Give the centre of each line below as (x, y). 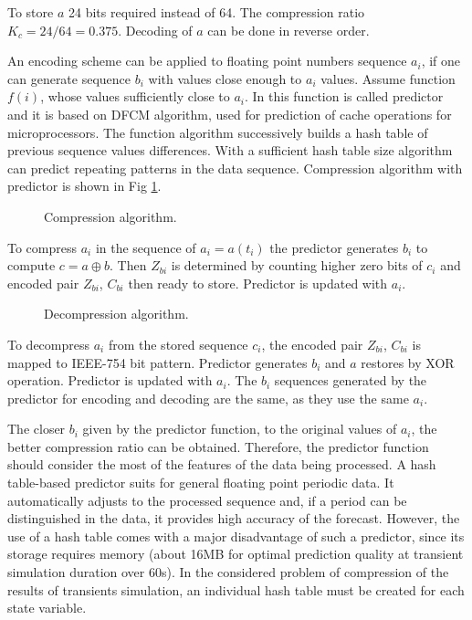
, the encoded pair (312, 344)
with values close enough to (225, 78)
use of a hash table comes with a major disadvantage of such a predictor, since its (236, 536)
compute (31, 265)
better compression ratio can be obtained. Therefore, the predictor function (218, 446)
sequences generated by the (351, 380)
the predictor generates (334, 247)
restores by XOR (408, 362)
